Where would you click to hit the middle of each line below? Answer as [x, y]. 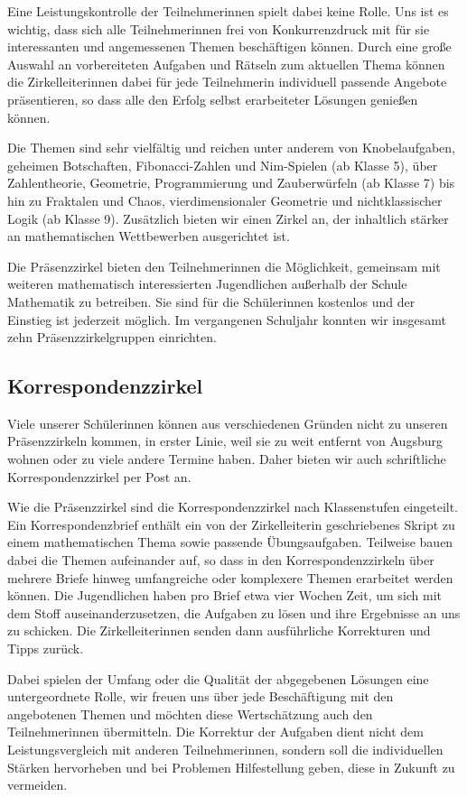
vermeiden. [37, 785]
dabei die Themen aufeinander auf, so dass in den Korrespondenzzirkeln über [221, 560]
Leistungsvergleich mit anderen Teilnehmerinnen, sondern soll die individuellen [225, 749]
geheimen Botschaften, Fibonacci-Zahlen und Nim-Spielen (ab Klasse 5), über [223, 165]
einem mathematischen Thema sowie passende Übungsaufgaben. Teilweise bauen [230, 542]
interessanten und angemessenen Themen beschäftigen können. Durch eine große [229, 46]
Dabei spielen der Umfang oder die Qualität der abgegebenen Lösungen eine [218, 678]
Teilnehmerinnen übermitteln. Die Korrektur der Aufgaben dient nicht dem [215, 732]
